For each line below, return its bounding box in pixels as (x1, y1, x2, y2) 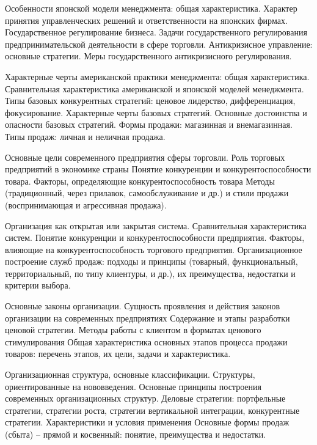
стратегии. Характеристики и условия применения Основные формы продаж (5, 416, 290, 428)
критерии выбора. (5, 279, 71, 292)
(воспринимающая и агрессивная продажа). (5, 198, 167, 211)
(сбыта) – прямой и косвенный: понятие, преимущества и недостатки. (5, 428, 266, 440)
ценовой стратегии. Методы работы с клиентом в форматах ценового (5, 323, 261, 336)
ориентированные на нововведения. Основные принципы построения (5, 380, 261, 392)
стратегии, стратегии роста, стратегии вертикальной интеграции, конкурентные (5, 403, 300, 416)
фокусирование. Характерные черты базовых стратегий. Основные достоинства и (5, 106, 307, 119)
